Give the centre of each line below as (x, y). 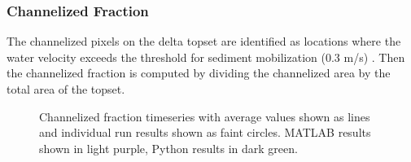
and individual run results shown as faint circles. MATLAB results (205, 132)
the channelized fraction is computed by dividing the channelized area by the (199, 73)
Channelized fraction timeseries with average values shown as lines (205, 116)
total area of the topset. (66, 89)
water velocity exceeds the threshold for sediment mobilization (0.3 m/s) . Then (206, 57)
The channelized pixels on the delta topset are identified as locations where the (204, 41)
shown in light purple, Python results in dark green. (168, 148)
